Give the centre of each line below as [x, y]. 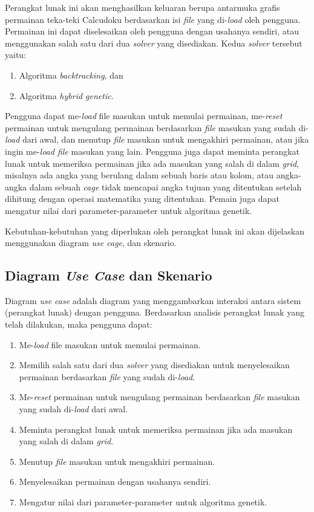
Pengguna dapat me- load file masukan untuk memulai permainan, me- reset [144, 116]
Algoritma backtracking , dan [71, 75]
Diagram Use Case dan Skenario [109, 275]
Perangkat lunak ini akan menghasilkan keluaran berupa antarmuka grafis [142, 7]
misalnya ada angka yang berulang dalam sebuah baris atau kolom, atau [139, 175]
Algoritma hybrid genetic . [66, 95]
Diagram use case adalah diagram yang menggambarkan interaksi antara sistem [153, 300]
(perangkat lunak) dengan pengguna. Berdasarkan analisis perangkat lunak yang [155, 312]
